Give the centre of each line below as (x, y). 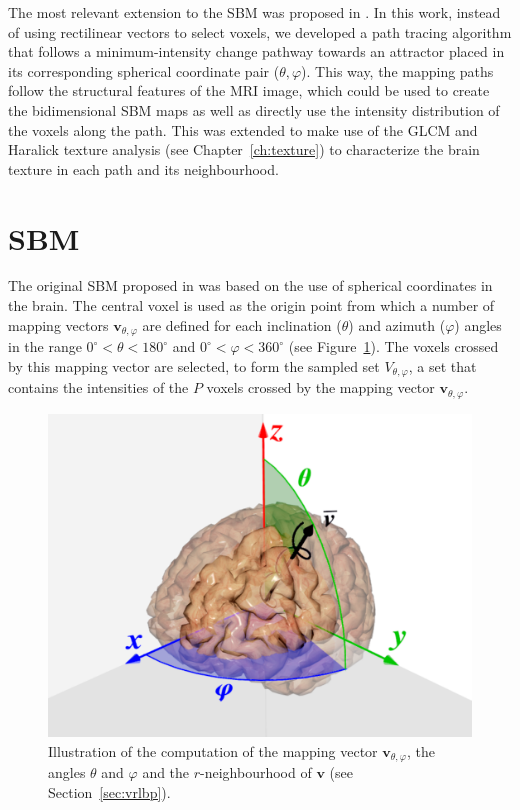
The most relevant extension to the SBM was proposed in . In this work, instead (254, 12)
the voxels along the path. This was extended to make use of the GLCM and (243, 129)
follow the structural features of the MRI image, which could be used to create (249, 90)
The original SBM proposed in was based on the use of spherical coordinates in (250, 285)
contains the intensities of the (98, 387)
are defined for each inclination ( (242, 324)
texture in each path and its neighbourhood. (143, 168)
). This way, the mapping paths (397, 70)
